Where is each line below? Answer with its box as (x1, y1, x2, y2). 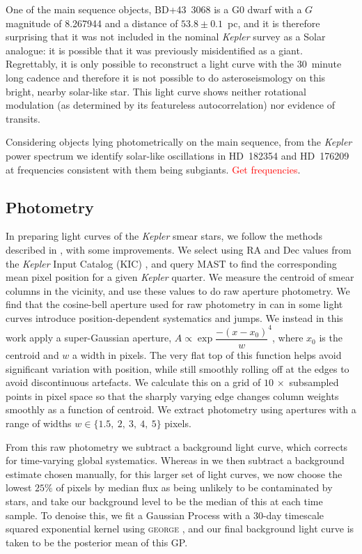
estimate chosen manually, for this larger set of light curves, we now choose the (6, 466, 343, 481)
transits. (6, 111, 40, 125)
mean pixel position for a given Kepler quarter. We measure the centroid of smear (6, 270, 354, 284)
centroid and (6, 348, 59, 362)
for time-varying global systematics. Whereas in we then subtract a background (6, 453, 345, 468)
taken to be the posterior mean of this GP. (6, 534, 188, 549)
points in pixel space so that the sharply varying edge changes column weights (6, 388, 339, 403)
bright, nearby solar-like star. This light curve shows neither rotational (6, 84, 306, 98)
